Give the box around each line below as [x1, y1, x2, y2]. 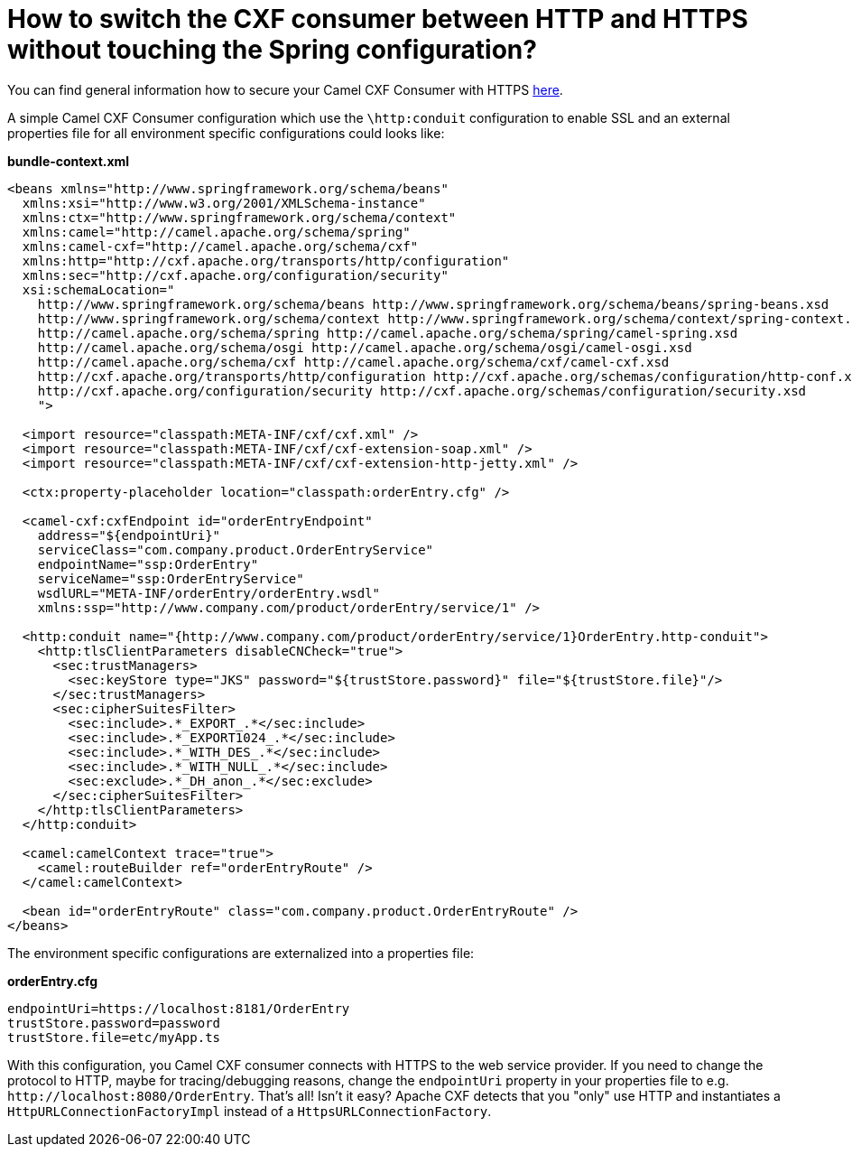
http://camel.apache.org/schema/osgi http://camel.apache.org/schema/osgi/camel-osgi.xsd [37, 340, 692, 355]
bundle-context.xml [7, 153, 130, 169]
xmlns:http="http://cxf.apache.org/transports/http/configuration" [22, 253, 510, 268]
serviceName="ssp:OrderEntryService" [37, 571, 304, 586]
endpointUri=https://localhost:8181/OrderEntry [7, 1000, 350, 1016]
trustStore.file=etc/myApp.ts [7, 1029, 221, 1045]
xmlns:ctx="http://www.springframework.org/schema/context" [22, 209, 457, 225]
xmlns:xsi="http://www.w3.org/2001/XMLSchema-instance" [22, 195, 426, 210]
